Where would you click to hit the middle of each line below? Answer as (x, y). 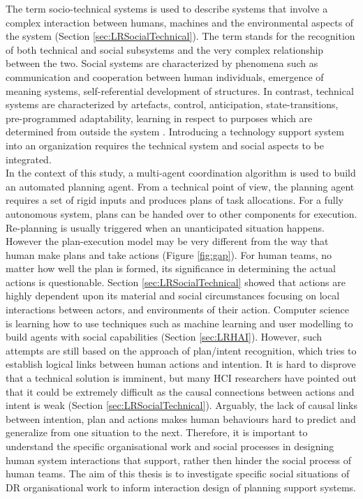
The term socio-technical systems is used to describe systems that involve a (167, 8)
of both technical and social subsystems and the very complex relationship (165, 49)
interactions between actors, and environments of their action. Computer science (178, 310)
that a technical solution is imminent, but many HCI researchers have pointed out (181, 378)
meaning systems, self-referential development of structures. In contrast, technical (180, 90)
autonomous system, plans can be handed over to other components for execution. (181, 213)
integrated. (29, 159)
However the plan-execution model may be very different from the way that (167, 241)
